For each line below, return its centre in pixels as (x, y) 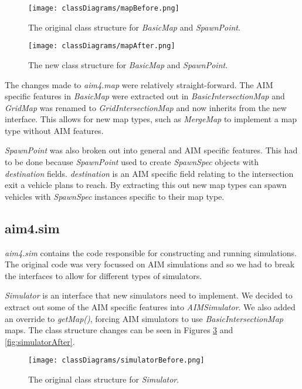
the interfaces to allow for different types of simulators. (104, 275)
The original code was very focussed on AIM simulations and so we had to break (150, 264)
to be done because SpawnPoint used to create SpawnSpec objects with (132, 162)
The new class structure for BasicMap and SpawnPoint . (128, 64)
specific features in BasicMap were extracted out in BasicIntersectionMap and (145, 96)
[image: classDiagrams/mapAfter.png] (102, 46)
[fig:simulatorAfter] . (40, 341)
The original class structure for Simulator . (104, 379)
